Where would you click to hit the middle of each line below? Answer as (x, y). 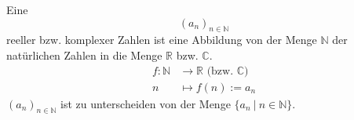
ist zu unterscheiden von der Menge (146, 103)
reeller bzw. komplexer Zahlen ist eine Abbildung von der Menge (162, 40)
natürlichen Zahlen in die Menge (84, 55)
